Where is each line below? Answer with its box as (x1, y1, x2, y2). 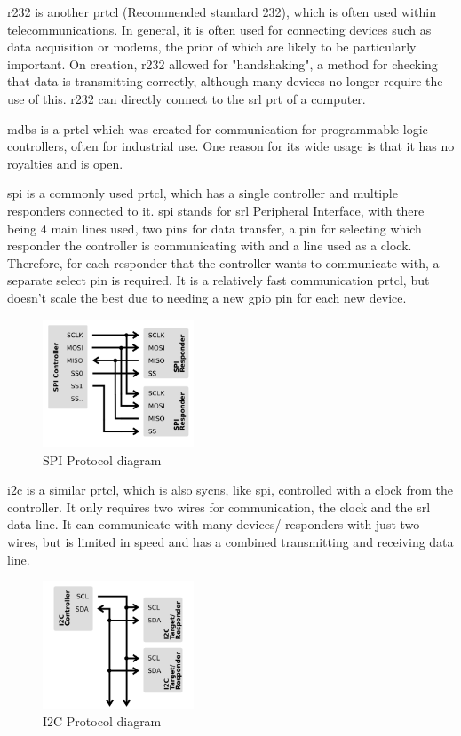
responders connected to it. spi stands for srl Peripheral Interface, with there (7, 201, 425, 219)
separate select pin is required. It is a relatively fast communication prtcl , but (7, 271, 430, 289)
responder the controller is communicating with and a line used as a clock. (7, 236, 412, 255)
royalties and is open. (7, 154, 123, 172)
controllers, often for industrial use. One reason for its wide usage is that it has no (7, 137, 455, 155)
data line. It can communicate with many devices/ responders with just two (7, 515, 420, 534)
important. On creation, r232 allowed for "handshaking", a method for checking (7, 54, 438, 73)
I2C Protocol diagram (43, 712, 162, 731)
